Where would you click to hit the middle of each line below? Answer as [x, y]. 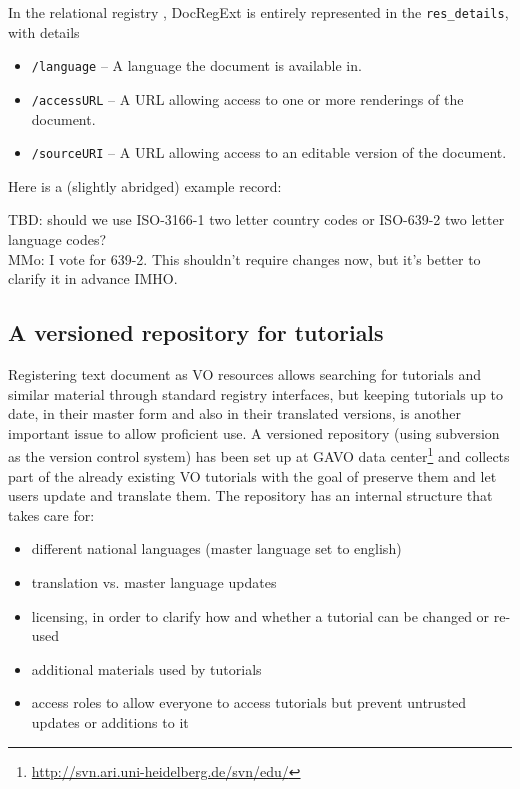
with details [44, 31]
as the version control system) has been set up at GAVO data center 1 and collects [259, 455]
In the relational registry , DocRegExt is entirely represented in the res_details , [258, 12]
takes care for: [51, 514]
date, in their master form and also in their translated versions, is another [235, 413]
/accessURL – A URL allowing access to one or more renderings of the [247, 98]
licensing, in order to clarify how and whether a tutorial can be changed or [260, 615]
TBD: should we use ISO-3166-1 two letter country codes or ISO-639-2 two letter [256, 219]
